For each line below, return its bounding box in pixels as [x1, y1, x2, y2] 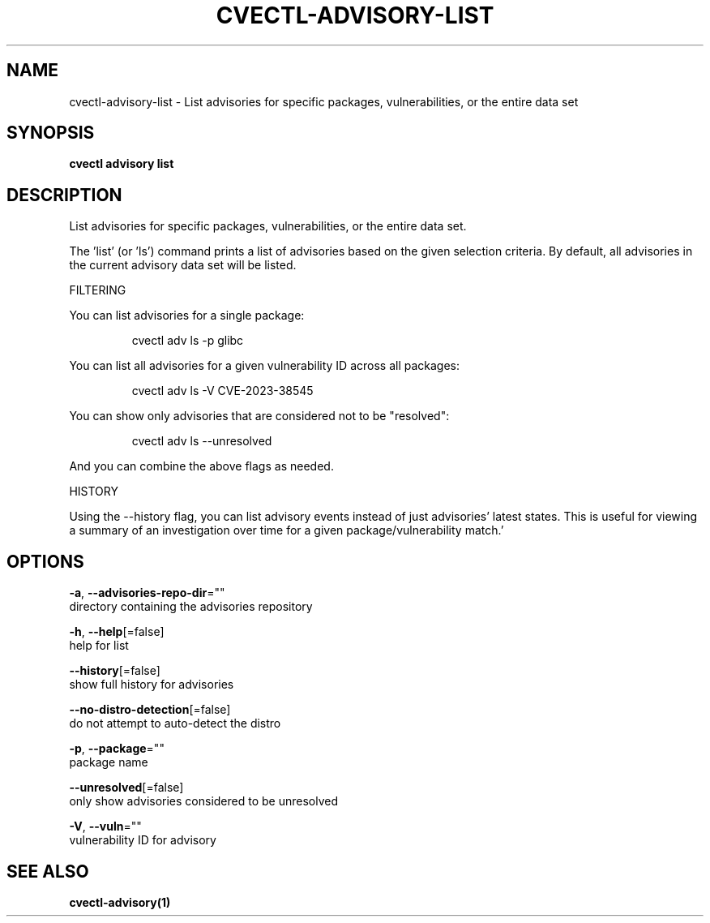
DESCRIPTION [6, 184, 122, 205]
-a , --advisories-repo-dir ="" [69, 586, 225, 600]
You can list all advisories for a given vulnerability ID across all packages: [69, 358, 460, 373]
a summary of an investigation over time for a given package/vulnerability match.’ [69, 523, 504, 538]
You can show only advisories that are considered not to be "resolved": [69, 409, 450, 423]
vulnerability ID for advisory [69, 833, 216, 848]
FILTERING [69, 283, 126, 298]
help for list [69, 638, 129, 653]
